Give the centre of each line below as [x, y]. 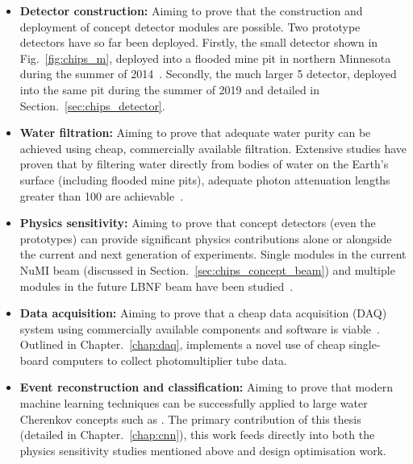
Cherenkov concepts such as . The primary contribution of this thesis [190, 418]
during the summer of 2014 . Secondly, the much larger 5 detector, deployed [208, 74]
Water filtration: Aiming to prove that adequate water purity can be [195, 133]
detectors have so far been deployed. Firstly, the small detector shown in [199, 42]
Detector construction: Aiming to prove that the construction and [191, 10]
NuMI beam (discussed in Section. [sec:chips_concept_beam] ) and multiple [207, 269]
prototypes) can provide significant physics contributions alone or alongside [206, 238]
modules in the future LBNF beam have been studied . [156, 286]
